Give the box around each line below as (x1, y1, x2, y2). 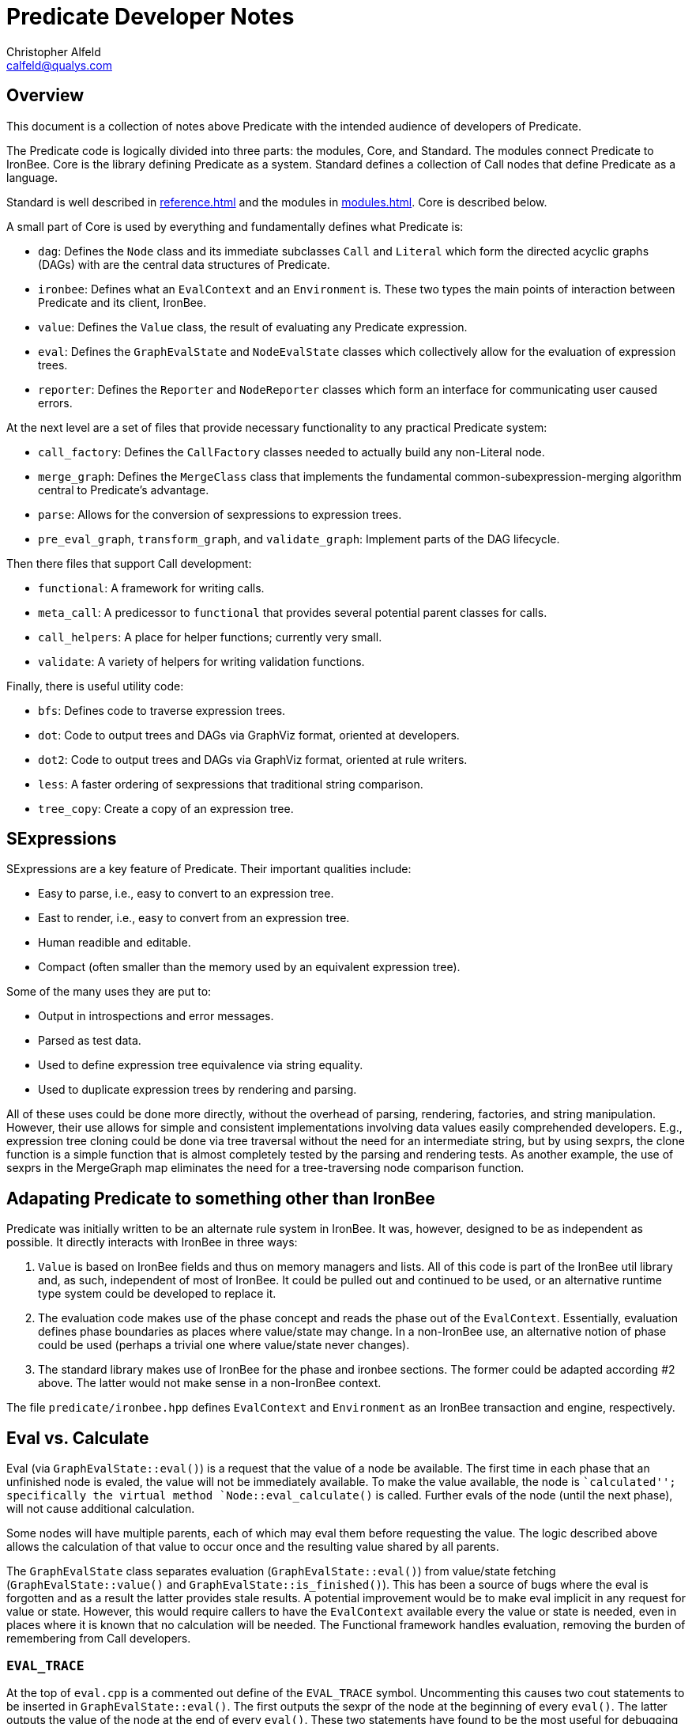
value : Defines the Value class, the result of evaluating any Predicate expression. (38, 319, 468, 334)
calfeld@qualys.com (6, 58, 112, 72)
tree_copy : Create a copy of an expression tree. (38, 801, 294, 815)
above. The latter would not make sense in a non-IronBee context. (38, 1376, 382, 1390)
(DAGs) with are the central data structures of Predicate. (38, 257, 330, 271)
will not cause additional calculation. (6, 1502, 195, 1516)
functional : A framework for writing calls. (38, 580, 265, 595)
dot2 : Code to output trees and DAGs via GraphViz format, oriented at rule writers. (38, 752, 468, 766)
